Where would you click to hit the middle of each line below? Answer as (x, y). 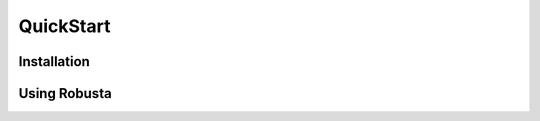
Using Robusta (65, 93)
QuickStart (64, 26)
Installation (54, 61)
